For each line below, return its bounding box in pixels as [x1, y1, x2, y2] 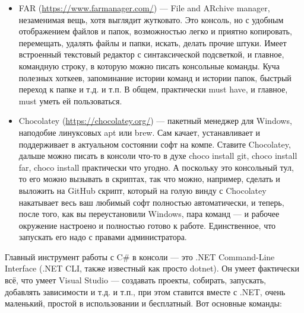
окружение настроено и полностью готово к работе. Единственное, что [18, 219, 276, 231]
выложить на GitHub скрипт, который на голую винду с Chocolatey [18, 184, 267, 196]
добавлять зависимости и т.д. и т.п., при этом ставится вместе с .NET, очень [5, 285, 286, 298]
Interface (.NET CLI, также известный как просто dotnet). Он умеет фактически [5, 262, 300, 274]
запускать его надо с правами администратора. [18, 231, 187, 243]
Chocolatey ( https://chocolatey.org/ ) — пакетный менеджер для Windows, [18, 114, 292, 127]
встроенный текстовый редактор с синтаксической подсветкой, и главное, [18, 48, 284, 60]
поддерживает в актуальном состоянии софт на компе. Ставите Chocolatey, [18, 138, 291, 150]
